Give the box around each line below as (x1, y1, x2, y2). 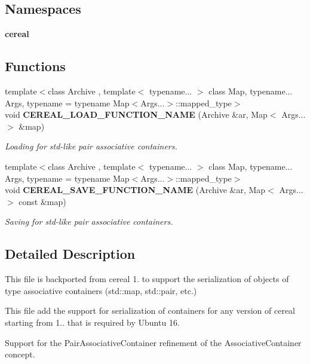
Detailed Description (5, 244, 136, 263)
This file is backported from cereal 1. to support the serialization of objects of (5, 273, 289, 285)
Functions (5, 57, 66, 75)
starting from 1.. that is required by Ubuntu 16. (5, 316, 180, 328)
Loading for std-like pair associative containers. (5, 140, 177, 152)
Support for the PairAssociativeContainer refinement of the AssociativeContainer (5, 336, 302, 348)
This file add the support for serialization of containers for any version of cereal (5, 304, 296, 317)
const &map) (19, 195, 66, 207)
